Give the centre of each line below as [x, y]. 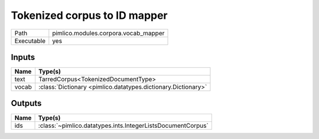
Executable [30, 41]
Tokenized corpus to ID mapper [89, 15]
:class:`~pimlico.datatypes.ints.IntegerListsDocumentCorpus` [123, 125]
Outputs [26, 103]
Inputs [23, 57]
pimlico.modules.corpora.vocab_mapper [108, 33]
